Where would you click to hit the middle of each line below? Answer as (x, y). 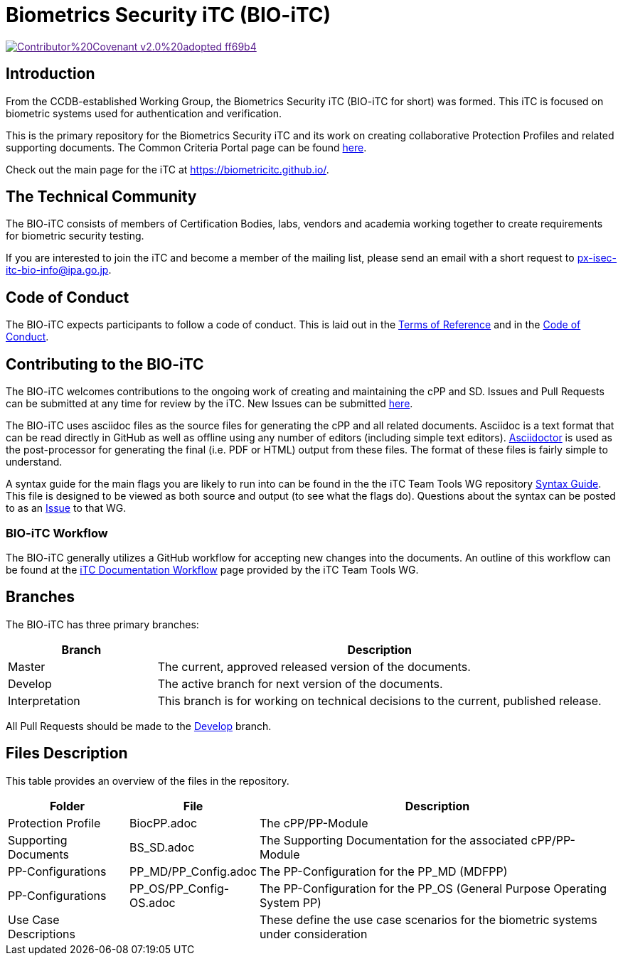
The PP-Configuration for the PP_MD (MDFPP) (384, 871)
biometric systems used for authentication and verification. (144, 113)
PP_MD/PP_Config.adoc (193, 871)
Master (27, 666)
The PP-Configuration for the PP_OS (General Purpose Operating (433, 888)
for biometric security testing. (75, 236)
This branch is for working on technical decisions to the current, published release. (379, 700)
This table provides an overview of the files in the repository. (148, 780)
